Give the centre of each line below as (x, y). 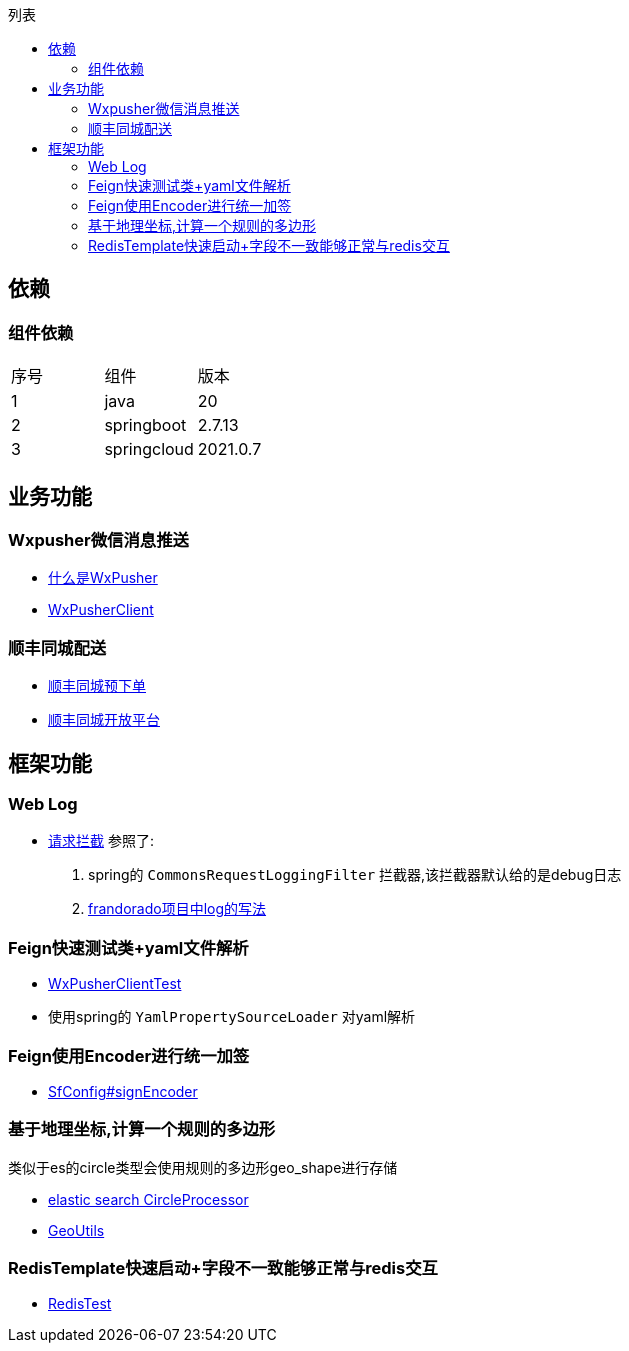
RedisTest (80, 1304)
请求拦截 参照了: (101, 841)
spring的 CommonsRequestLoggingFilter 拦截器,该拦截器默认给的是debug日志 (355, 875)
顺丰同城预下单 (97, 686)
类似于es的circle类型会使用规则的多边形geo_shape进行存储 (203, 1167)
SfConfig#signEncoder (123, 1091)
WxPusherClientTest (115, 984)
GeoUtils (76, 1230)
